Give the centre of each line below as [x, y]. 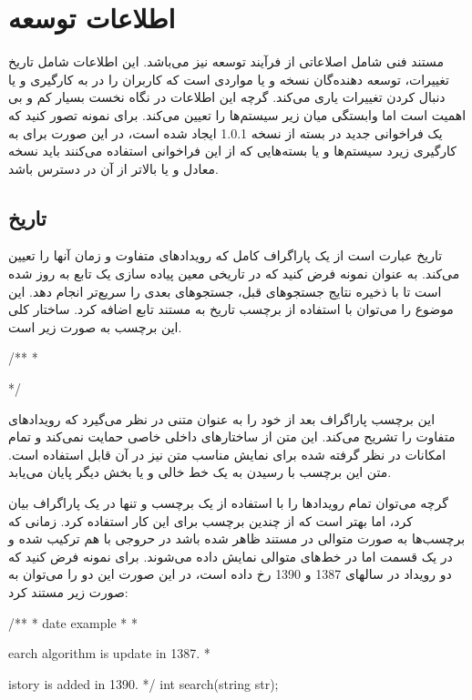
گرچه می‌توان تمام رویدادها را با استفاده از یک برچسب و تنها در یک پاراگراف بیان [228, 503]
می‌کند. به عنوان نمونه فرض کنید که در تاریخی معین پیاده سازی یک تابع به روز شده [234, 274]
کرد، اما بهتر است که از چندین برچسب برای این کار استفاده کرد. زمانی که [210, 520]
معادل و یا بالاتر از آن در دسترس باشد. [113, 168]
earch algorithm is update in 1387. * [109, 653]
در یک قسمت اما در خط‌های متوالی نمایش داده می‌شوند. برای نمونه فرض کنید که [231, 556]
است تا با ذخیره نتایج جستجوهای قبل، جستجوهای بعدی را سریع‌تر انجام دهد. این [225, 291]
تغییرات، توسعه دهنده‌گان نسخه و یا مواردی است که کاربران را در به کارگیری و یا [229, 79]
